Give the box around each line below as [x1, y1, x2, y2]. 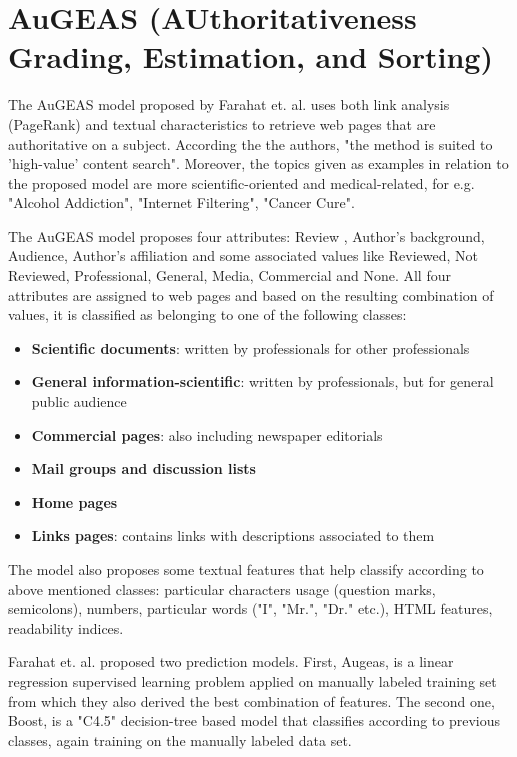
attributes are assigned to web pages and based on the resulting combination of [8, 284, 494, 305]
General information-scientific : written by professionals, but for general [31, 371, 494, 392]
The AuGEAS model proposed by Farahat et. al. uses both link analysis [8, 94, 450, 115]
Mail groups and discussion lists [31, 458, 256, 479]
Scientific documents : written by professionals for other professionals [31, 337, 470, 358]
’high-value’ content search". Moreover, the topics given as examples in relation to [8, 153, 509, 174]
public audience [31, 391, 127, 412]
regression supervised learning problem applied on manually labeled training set [8, 670, 497, 691]
